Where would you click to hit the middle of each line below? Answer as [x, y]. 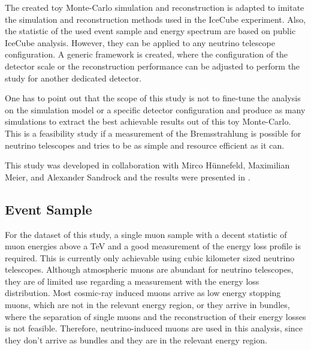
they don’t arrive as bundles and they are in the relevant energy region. [136, 340]
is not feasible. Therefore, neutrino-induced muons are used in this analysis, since [154, 328]
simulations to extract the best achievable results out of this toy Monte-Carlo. [148, 121]
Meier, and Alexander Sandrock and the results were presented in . [128, 176]
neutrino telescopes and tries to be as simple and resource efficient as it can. [145, 145]
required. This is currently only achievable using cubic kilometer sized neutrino [150, 257]
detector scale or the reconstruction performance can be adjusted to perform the [153, 66]
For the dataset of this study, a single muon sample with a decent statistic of [146, 234]
